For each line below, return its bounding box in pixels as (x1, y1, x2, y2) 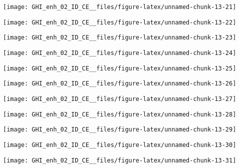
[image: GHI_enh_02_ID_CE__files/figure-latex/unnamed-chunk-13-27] (3, 95, 236, 102)
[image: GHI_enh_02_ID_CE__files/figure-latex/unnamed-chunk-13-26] (3, 80, 236, 87)
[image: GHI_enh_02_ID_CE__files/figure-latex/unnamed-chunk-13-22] (3, 18, 236, 26)
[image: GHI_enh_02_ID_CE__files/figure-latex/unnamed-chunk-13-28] (3, 110, 236, 118)
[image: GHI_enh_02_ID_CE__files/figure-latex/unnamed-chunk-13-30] (3, 141, 236, 148)
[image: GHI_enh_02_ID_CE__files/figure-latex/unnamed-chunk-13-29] (3, 126, 236, 133)
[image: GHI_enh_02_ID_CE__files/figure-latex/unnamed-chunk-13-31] (3, 156, 236, 164)
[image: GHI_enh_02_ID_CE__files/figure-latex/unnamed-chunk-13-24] (3, 49, 236, 56)
